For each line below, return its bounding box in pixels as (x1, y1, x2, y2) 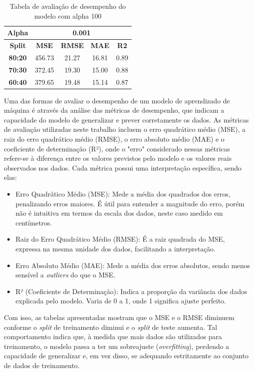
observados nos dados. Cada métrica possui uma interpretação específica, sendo (4, 162, 242, 173)
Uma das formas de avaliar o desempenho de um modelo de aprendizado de (4, 95, 230, 105)
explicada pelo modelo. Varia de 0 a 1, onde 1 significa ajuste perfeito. (15, 296, 226, 306)
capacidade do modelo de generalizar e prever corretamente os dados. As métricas (4, 114, 249, 124)
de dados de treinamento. (4, 360, 80, 370)
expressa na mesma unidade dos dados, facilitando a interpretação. (15, 243, 216, 253)
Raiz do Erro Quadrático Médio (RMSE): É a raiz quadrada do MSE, (15, 234, 225, 244)
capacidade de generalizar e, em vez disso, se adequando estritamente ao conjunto (4, 350, 249, 361)
